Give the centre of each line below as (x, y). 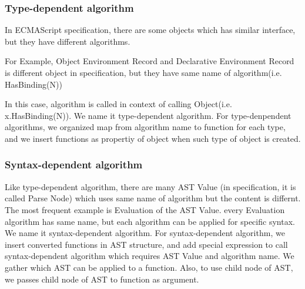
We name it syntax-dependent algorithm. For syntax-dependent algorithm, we (145, 233)
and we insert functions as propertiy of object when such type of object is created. (153, 138)
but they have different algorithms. (68, 41)
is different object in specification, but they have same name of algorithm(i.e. (143, 72)
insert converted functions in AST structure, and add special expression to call (146, 244)
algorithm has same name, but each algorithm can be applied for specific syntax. (150, 221)
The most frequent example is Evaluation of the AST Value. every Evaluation (145, 209)
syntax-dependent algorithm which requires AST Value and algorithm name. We (150, 256)
